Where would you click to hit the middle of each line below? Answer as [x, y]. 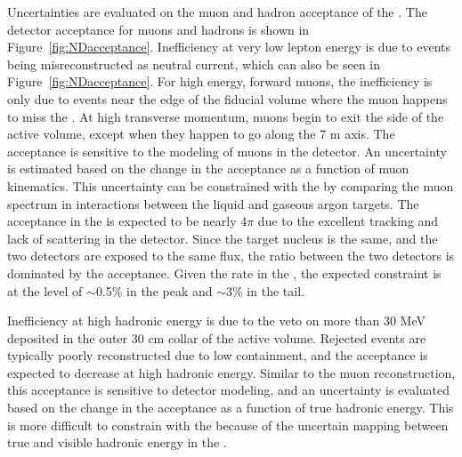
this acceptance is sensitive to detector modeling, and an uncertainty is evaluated [229, 390]
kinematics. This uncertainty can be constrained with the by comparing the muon [231, 185]
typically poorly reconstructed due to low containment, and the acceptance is [218, 355]
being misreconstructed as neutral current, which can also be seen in [194, 64]
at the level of [45, 290]
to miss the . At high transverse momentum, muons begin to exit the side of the [226, 116]
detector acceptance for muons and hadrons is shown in [158, 29]
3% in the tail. [265, 290]
